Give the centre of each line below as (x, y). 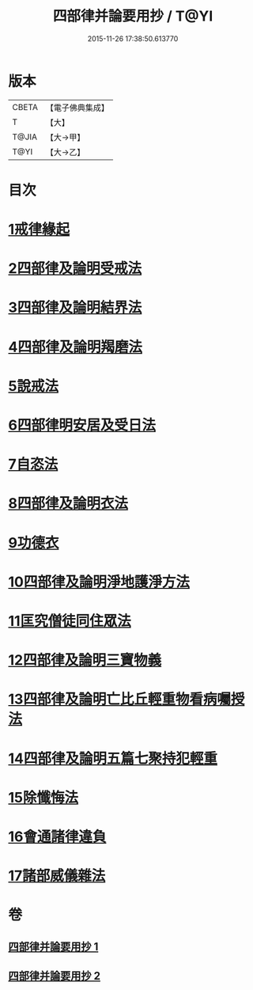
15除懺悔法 (43, 797)
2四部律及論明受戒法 (75, 269)
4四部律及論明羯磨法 (75, 347)
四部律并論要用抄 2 (55, 976)
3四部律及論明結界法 (75, 307)
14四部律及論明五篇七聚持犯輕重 (113, 759)
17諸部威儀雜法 (57, 876)
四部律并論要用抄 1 (53, 946)
